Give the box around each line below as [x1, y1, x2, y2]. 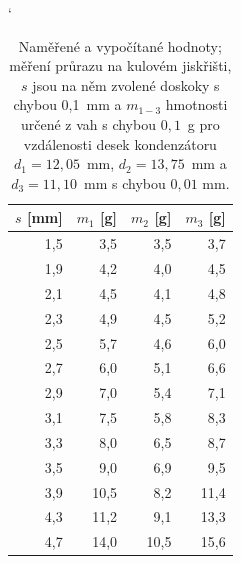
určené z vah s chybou [20, 113, 156, 134]
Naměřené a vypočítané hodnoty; [18, 35, 222, 56]
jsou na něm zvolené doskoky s [32, 74, 220, 95]
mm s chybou [84, 172, 166, 193]
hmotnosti [165, 94, 228, 115]
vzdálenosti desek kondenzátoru [23, 133, 217, 154]
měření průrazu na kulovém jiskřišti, [9, 55, 232, 76]
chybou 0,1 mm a [13, 94, 122, 115]
